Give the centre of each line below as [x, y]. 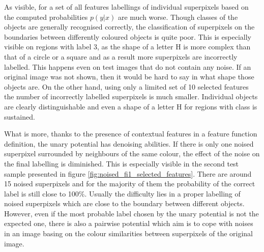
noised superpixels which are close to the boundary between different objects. [124, 203]
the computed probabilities [46, 17]
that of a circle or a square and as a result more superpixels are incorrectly [121, 56]
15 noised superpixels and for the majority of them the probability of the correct [130, 184]
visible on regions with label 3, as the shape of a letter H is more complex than [127, 47]
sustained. [20, 116]
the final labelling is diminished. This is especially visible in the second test [122, 163]
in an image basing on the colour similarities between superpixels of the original [128, 233]
